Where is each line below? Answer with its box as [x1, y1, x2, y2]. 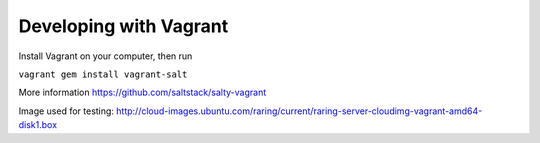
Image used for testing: [18, 105, 115, 117]
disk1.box [18, 119, 58, 131]
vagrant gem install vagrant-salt [18, 68, 188, 80]
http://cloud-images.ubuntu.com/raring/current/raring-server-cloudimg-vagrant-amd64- [116, 105, 483, 117]
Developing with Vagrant [18, 15, 229, 37]
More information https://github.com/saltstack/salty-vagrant [18, 86, 267, 99]
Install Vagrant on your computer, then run [18, 50, 193, 62]
